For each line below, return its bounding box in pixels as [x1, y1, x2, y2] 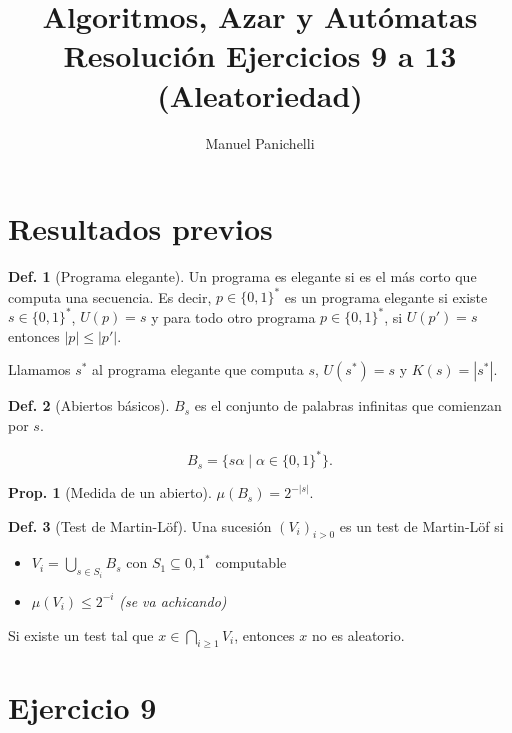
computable [215, 552, 287, 573]
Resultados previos [8, 208, 273, 249]
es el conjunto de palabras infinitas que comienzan [194, 395, 502, 416]
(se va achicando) [119, 590, 227, 611]
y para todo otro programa [151, 306, 316, 327]
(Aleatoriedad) [157, 74, 363, 115]
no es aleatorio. [311, 624, 405, 645]
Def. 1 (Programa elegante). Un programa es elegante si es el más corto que [8, 266, 477, 287]
